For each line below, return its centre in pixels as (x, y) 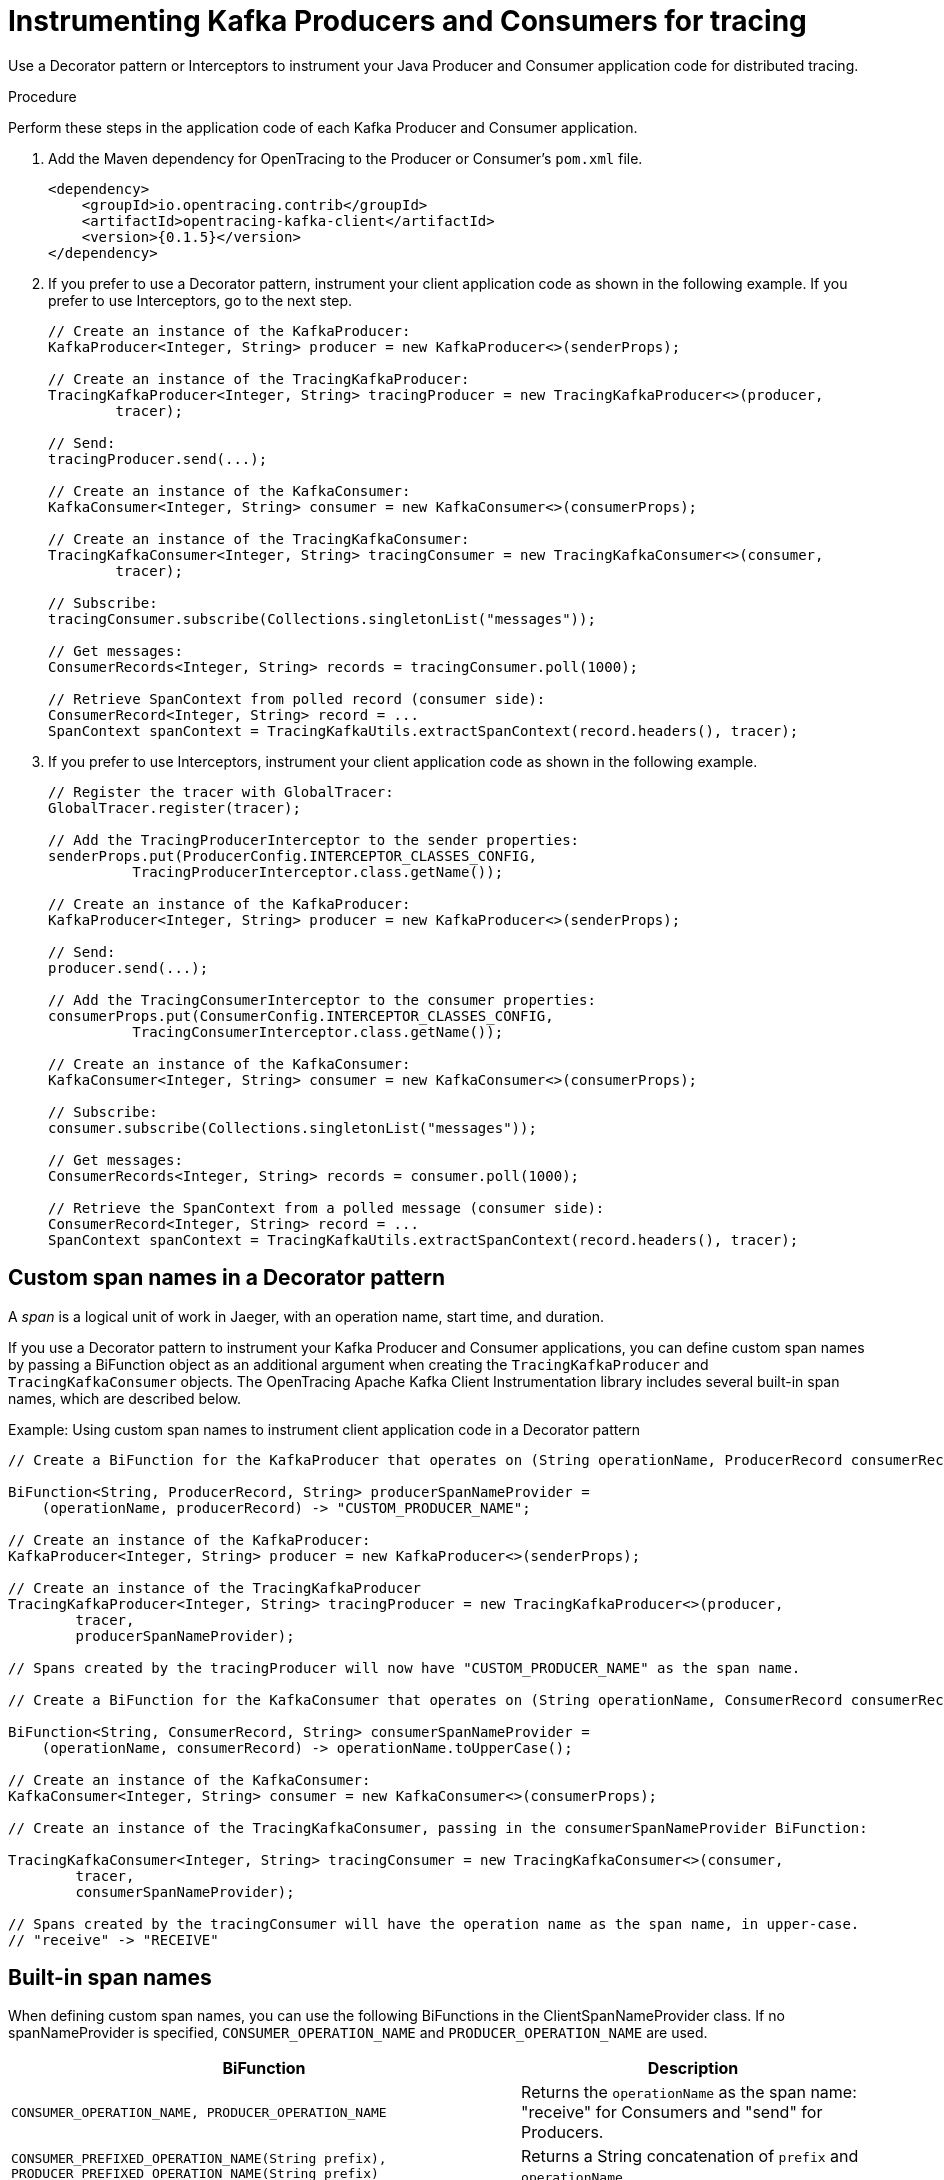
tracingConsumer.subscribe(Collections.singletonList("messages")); (322, 618)
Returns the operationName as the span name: (689, 2092)
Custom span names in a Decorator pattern (227, 1278)
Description (693, 2068)
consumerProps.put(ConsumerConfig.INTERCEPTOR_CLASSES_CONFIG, (301, 1015)
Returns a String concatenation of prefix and (690, 2156)
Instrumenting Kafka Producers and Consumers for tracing (407, 21)
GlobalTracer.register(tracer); (174, 807)
